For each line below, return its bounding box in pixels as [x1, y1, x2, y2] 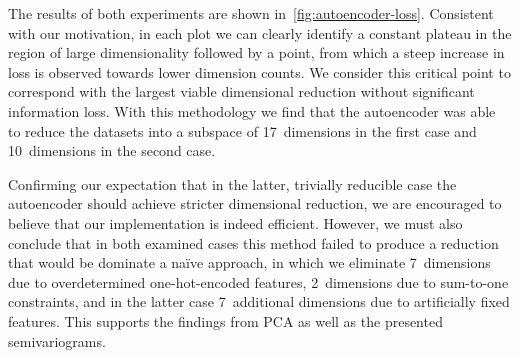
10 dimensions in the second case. [8, 140, 216, 161]
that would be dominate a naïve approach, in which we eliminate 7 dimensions [8, 252, 491, 273]
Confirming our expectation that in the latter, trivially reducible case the [8, 173, 457, 194]
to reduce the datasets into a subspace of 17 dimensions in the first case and [8, 120, 477, 141]
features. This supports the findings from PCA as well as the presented [8, 310, 443, 331]
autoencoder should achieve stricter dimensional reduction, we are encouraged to [8, 193, 502, 214]
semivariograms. [8, 330, 106, 351]
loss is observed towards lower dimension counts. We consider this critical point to [8, 61, 511, 82]
